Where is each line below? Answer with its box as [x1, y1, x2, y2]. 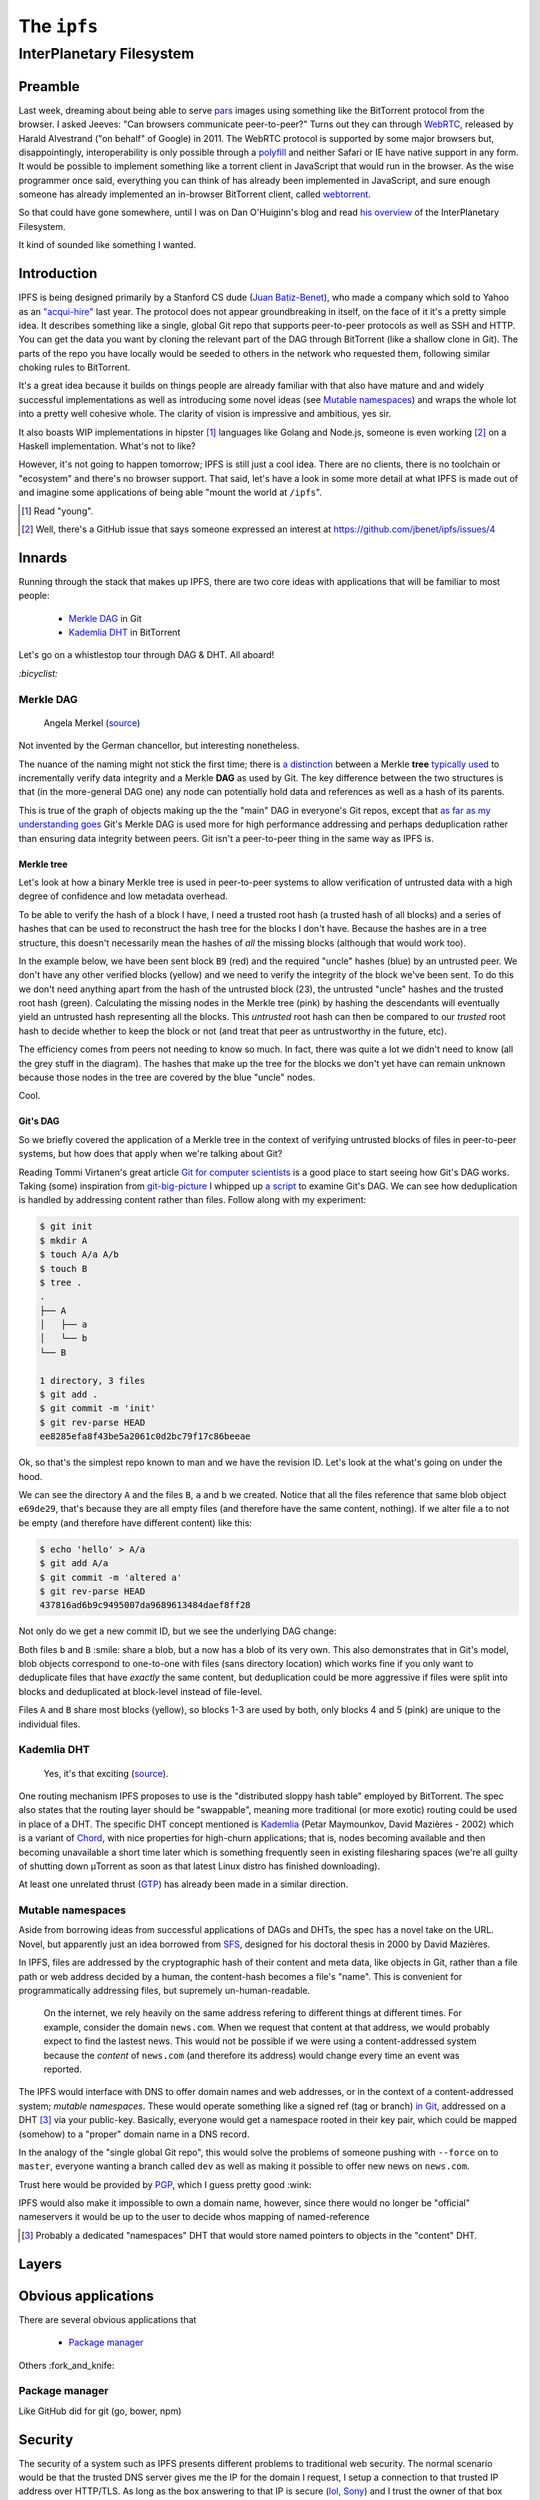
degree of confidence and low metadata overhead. [18, 890, 229, 902]
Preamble [18, 78, 80, 95]
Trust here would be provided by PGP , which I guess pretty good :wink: [18, 2178, 312, 2190]
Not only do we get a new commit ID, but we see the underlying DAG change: [18, 1625, 337, 1637]
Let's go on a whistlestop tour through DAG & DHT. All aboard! [18, 649, 275, 661]
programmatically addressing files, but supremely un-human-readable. [18, 1985, 311, 1997]
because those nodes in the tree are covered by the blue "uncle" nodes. [18, 1071, 316, 1084]
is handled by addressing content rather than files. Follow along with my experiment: [18, 1194, 367, 1206]
